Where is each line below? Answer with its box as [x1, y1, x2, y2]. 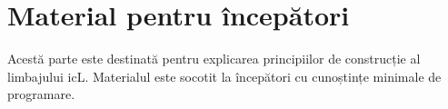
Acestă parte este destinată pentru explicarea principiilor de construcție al [7, 49, 421, 68]
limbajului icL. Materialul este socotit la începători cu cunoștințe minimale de [7, 66, 442, 85]
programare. [7, 84, 75, 104]
